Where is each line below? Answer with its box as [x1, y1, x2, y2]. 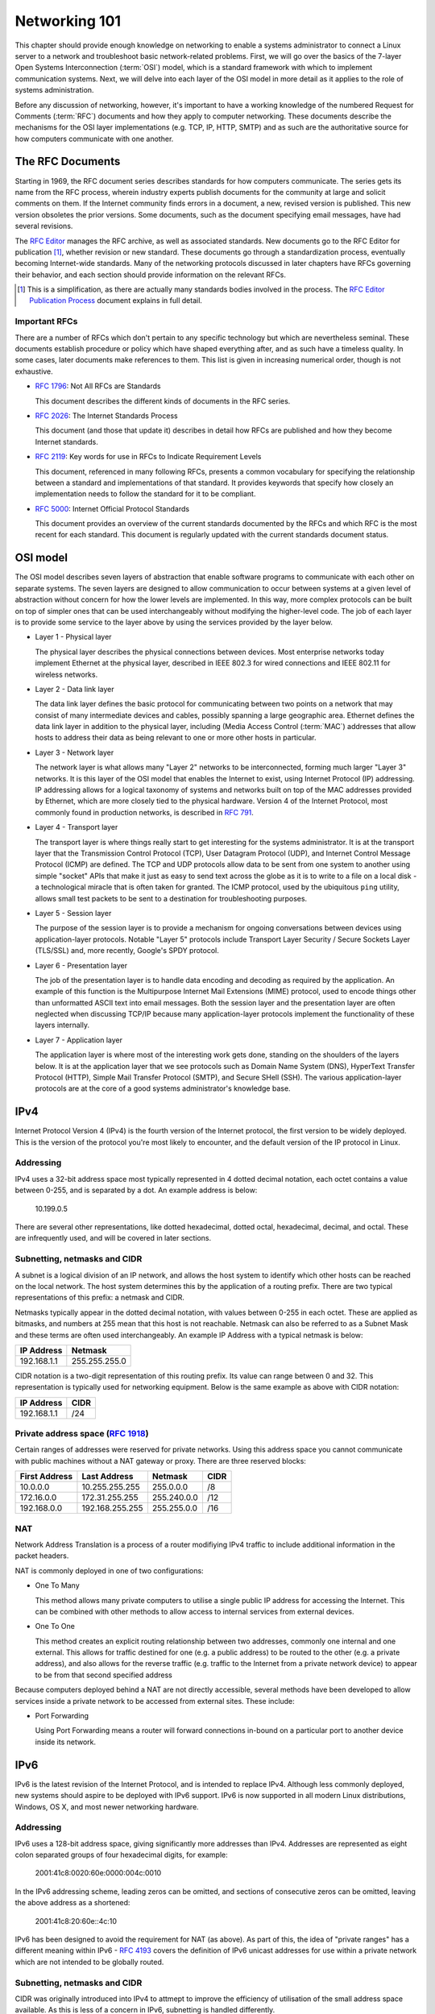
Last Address [81, 1471, 134, 1482]
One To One [35, 1622, 76, 1631]
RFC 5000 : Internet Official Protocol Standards [35, 503, 189, 513]
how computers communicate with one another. [14, 134, 174, 143]
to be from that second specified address [35, 1670, 172, 1680]
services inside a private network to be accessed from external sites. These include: [14, 1696, 296, 1705]
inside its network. [35, 1737, 97, 1747]
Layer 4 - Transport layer [35, 823, 118, 832]
